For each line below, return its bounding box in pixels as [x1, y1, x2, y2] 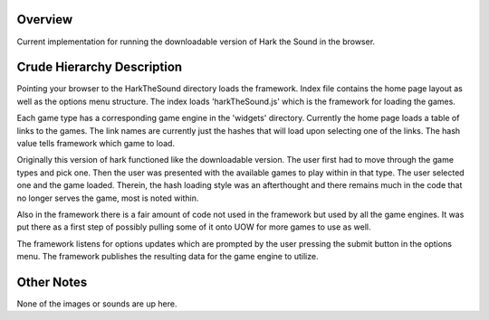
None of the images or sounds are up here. [16, 298, 177, 309]
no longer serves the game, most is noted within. [16, 193, 199, 203]
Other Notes [16, 274, 88, 289]
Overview [16, 12, 73, 27]
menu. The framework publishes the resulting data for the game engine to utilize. [16, 251, 319, 262]
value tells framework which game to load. [16, 137, 176, 148]
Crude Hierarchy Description [16, 60, 183, 75]
